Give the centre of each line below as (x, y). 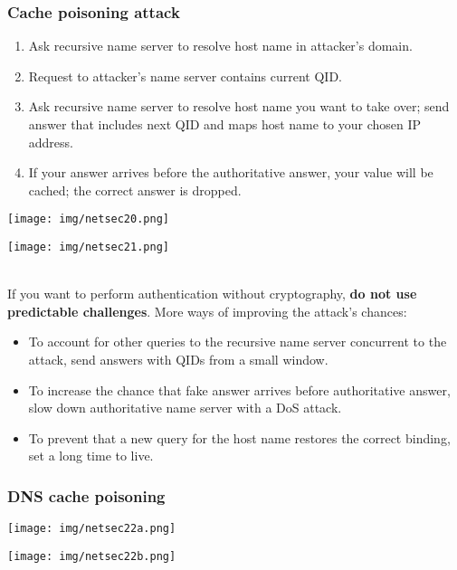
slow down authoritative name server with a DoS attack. (185, 408)
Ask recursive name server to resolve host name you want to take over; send (239, 106)
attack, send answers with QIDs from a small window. (178, 360)
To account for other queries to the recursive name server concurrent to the (238, 342)
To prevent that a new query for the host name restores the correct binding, (239, 437)
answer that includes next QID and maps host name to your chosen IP (225, 124)
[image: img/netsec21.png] (88, 247)
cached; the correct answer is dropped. (135, 190)
